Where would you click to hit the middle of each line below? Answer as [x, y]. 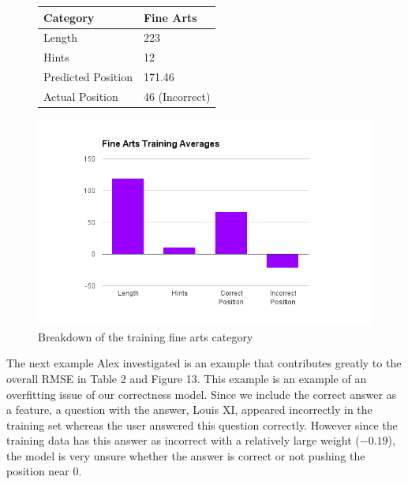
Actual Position [81, 96]
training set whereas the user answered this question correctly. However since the [202, 424]
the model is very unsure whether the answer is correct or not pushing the [186, 455]
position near [38, 471]
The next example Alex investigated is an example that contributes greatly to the [204, 363]
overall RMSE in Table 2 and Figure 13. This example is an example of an [187, 378]
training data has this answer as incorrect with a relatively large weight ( [183, 440]
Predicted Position [88, 77]
